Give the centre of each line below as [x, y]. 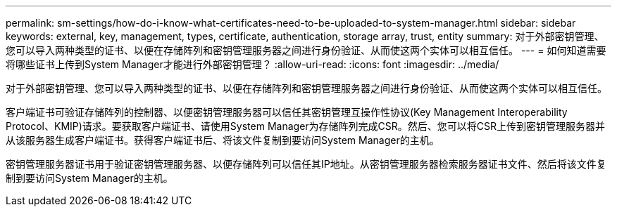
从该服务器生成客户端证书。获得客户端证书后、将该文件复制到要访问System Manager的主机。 [223, 140]
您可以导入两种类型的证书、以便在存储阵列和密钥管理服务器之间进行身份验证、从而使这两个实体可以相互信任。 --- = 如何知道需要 [306, 50]
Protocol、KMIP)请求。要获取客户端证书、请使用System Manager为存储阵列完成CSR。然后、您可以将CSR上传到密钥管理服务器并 [305, 126]
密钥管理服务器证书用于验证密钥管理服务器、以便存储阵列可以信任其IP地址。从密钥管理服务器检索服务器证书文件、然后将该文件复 [306, 164]
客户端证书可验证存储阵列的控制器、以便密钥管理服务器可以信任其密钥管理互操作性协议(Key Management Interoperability [287, 112]
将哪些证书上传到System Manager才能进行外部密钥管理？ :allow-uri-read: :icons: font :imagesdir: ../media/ [253, 64]
